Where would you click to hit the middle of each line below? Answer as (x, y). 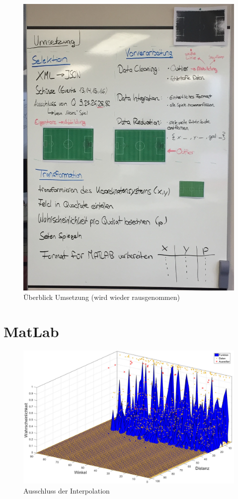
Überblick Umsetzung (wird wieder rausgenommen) (102, 297)
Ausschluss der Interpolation (67, 490)
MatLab (31, 331)
